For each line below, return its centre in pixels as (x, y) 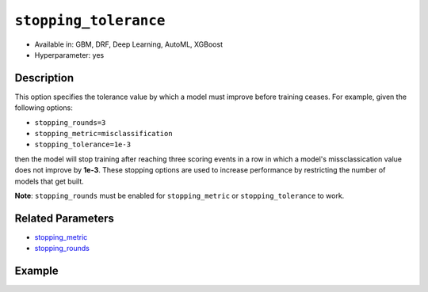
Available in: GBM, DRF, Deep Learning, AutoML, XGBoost (129, 44)
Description (44, 78)
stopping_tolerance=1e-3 (82, 145)
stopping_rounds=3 (70, 122)
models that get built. (50, 181)
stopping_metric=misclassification (104, 134)
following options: (44, 108)
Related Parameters (65, 218)
